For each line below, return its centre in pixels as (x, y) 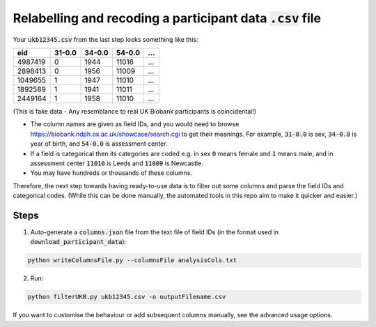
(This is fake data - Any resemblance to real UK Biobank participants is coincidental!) (135, 111)
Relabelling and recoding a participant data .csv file (167, 18)
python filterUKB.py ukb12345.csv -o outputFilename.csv (127, 297)
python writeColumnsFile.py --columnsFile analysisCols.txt (132, 260)
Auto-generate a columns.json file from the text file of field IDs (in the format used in (154, 232)
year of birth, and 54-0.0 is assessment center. (99, 144)
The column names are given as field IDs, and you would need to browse (135, 124)
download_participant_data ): (78, 242)
